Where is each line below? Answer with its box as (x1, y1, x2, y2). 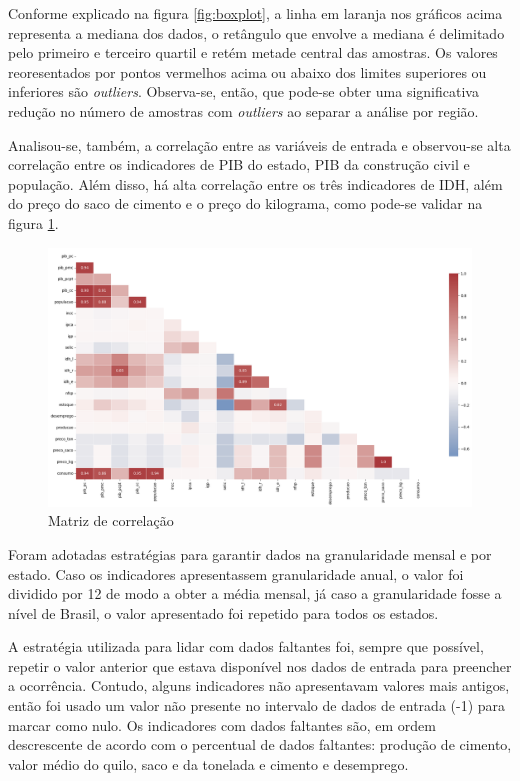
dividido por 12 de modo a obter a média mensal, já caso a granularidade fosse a (8, 583, 502, 604)
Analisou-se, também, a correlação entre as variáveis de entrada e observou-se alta (8, 134, 511, 155)
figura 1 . (8, 212, 59, 233)
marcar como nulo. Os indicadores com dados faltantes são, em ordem (8, 714, 436, 735)
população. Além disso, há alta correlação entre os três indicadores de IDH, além (8, 173, 503, 194)
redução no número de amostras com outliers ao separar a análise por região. (8, 100, 479, 121)
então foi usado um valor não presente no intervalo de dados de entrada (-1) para (8, 695, 506, 716)
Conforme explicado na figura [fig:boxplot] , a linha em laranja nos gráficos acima (8, 3, 503, 23)
